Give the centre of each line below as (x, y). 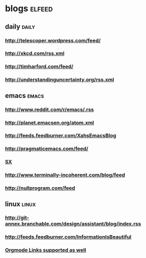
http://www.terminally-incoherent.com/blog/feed (65, 175)
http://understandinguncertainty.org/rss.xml (60, 80)
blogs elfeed (29, 9)
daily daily (20, 27)
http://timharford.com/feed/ (39, 66)
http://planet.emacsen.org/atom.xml (50, 123)
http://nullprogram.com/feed (40, 188)
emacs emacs (25, 96)
